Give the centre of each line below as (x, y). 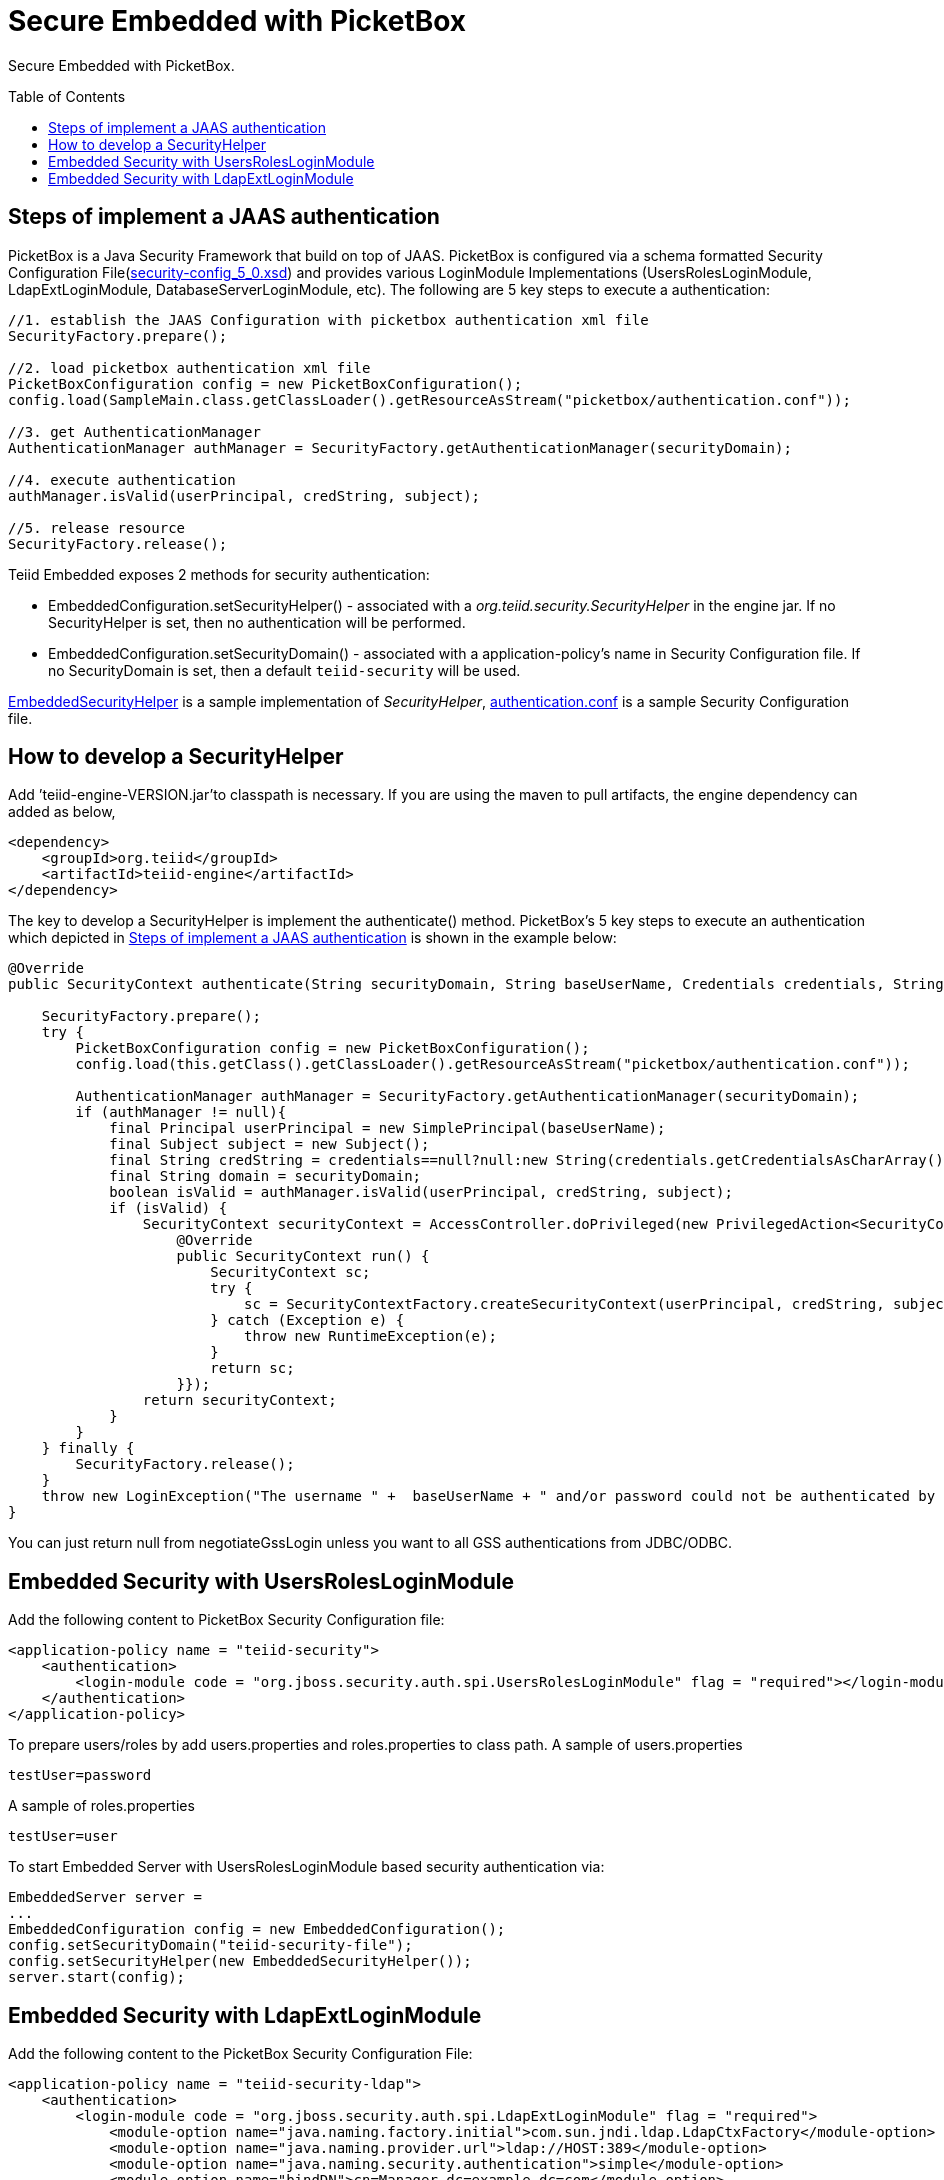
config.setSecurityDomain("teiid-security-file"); (210, 1945)
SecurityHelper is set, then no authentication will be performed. (257, 622)
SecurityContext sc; (290, 1272)
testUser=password (80, 1775)
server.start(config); (97, 1977)
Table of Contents (67, 96)
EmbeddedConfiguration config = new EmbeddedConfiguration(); (257, 1929)
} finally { (88, 1448)
